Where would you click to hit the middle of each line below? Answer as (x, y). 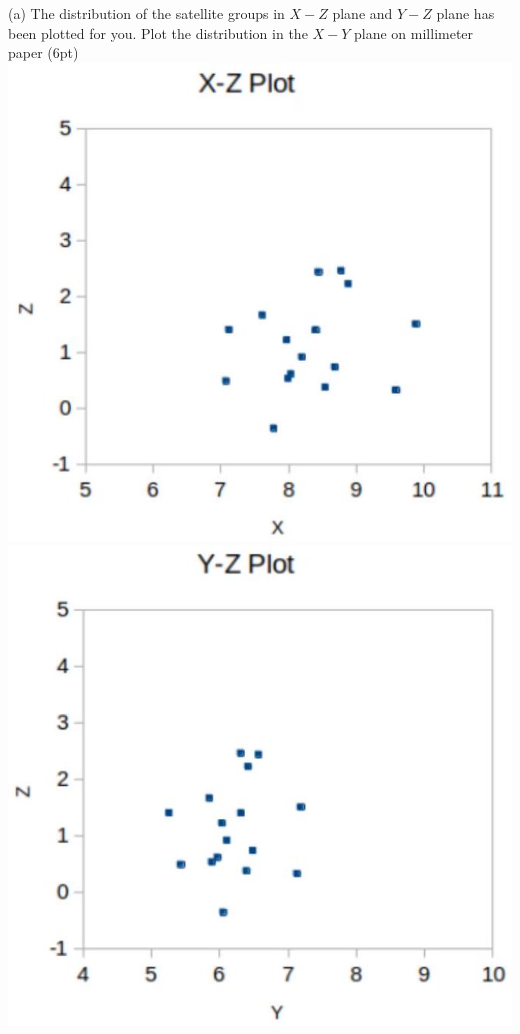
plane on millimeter (414, 32)
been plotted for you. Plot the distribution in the (158, 32)
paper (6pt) (43, 52)
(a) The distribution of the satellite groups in (146, 13)
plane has (465, 13)
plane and (362, 13)
